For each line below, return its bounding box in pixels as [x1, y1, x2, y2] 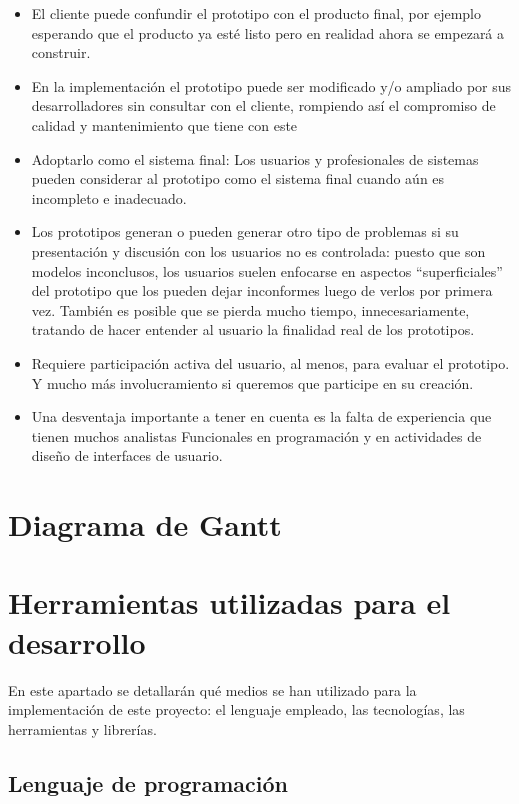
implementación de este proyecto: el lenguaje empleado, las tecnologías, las [8, 699, 465, 720]
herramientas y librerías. [8, 718, 157, 739]
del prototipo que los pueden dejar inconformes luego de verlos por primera [31, 280, 493, 301]
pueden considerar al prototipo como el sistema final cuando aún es [31, 168, 445, 189]
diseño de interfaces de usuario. [31, 445, 223, 466]
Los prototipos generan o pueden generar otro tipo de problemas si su [31, 221, 459, 242]
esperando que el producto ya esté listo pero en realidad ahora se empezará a [31, 22, 505, 43]
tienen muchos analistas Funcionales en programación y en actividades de [31, 425, 482, 446]
